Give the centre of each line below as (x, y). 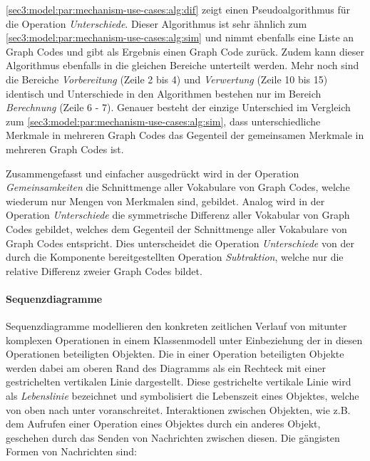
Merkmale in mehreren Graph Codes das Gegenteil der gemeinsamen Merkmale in (185, 135)
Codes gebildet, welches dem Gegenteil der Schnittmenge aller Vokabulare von (176, 228)
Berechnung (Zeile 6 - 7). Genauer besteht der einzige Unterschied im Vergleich (178, 107)
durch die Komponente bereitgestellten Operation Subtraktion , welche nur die (175, 257)
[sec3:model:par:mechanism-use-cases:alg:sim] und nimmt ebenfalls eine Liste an (180, 37)
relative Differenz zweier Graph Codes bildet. (104, 270)
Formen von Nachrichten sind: (71, 451)
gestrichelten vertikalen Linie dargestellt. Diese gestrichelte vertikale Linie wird (179, 382)
